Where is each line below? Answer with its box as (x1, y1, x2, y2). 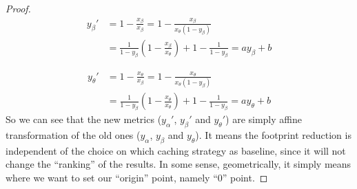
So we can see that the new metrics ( (6, 112, 162, 126)
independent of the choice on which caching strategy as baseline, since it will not (6, 143, 346, 157)
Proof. (6, 1, 31, 15)
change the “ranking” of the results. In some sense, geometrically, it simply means (6, 157, 351, 171)
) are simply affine (225, 112, 302, 126)
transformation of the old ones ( (6, 127, 141, 142)
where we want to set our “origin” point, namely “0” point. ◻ (6, 170, 268, 184)
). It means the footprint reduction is (195, 127, 351, 142)
